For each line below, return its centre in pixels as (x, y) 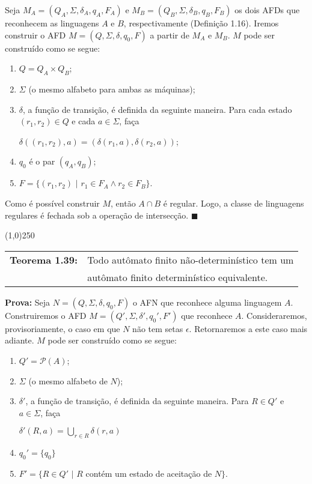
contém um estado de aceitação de (149, 473)
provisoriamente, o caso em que (63, 328)
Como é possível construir (52, 203)
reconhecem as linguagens (52, 23)
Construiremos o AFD (46, 315)
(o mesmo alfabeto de (68, 380)
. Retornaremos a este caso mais (248, 328)
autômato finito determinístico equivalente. (178, 277)
